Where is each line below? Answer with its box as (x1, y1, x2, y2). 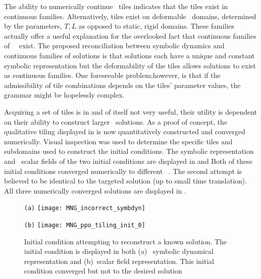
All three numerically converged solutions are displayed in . (4, 185, 187, 196)
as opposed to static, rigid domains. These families (78, 21, 234, 31)
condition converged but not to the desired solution (24, 265, 183, 276)
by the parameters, (4, 21, 62, 31)
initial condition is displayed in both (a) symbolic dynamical (24, 246, 214, 256)
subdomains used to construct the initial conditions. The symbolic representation (4, 146, 254, 156)
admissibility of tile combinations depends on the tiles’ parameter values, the (4, 79, 241, 90)
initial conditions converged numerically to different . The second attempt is (4, 165, 242, 176)
